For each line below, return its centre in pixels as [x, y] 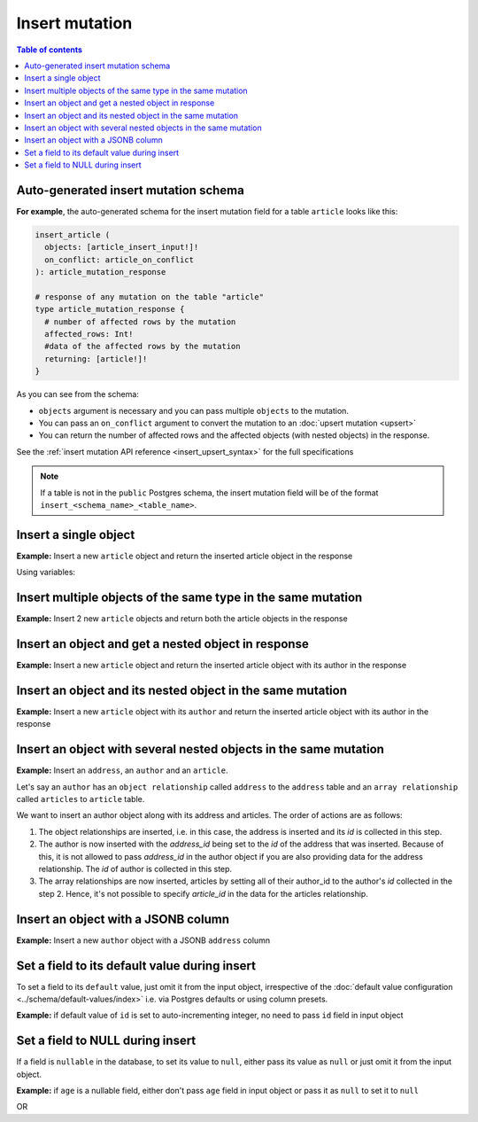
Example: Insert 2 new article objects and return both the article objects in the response [182, 619]
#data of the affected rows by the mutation [143, 347]
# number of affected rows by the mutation [140, 322]
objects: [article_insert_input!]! [122, 247]
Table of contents [50, 50]
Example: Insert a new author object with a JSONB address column [143, 940]
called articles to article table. [81, 799]
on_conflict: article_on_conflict [119, 260]
